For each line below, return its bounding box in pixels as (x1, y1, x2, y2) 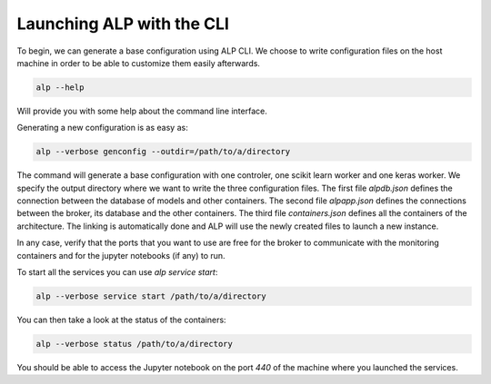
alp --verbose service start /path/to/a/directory (35, 290, 267, 301)
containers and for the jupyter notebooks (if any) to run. (16, 250, 226, 261)
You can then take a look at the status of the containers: (16, 314, 226, 325)
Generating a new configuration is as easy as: (16, 123, 188, 133)
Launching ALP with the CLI (16, 14, 229, 34)
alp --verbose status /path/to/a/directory (35, 339, 234, 349)
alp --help (35, 82, 85, 93)
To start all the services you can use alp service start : (16, 267, 218, 277)
